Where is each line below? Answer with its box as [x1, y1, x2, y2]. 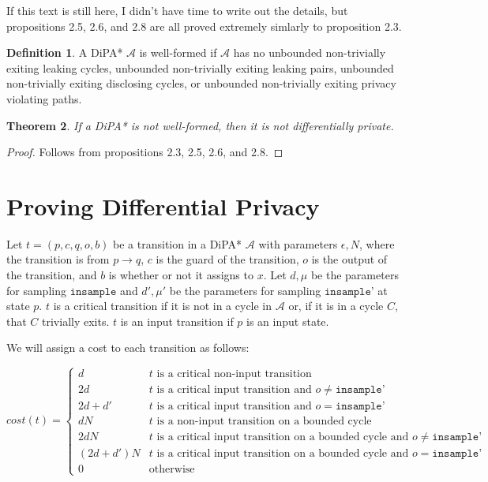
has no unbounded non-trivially [233, 44, 386, 61]
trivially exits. [42, 312, 110, 329]
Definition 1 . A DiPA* [6, 44, 123, 61]
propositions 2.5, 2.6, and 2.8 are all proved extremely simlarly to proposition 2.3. [6, 17, 402, 34]
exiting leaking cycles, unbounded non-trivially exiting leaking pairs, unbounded [6, 59, 394, 76]
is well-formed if [139, 44, 217, 61]
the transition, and [6, 267, 97, 283]
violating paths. [6, 90, 82, 106]
